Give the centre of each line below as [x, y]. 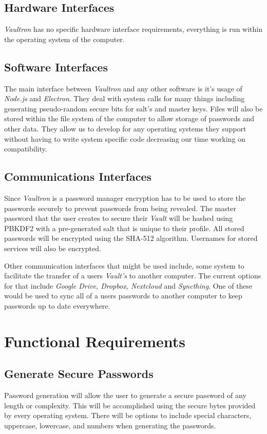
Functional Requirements [95, 341]
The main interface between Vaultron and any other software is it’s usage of [123, 88]
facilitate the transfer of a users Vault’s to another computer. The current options [133, 276]
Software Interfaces [56, 67]
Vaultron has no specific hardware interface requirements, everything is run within [133, 29]
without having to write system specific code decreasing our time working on [125, 138]
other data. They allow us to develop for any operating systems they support [125, 128]
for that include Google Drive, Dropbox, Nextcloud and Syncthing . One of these [128, 285]
